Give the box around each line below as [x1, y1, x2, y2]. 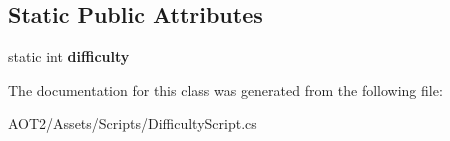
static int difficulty [8, 46, 130, 67]
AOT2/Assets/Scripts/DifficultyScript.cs [8, 113, 257, 134]
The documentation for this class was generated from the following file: [8, 79, 443, 100]
